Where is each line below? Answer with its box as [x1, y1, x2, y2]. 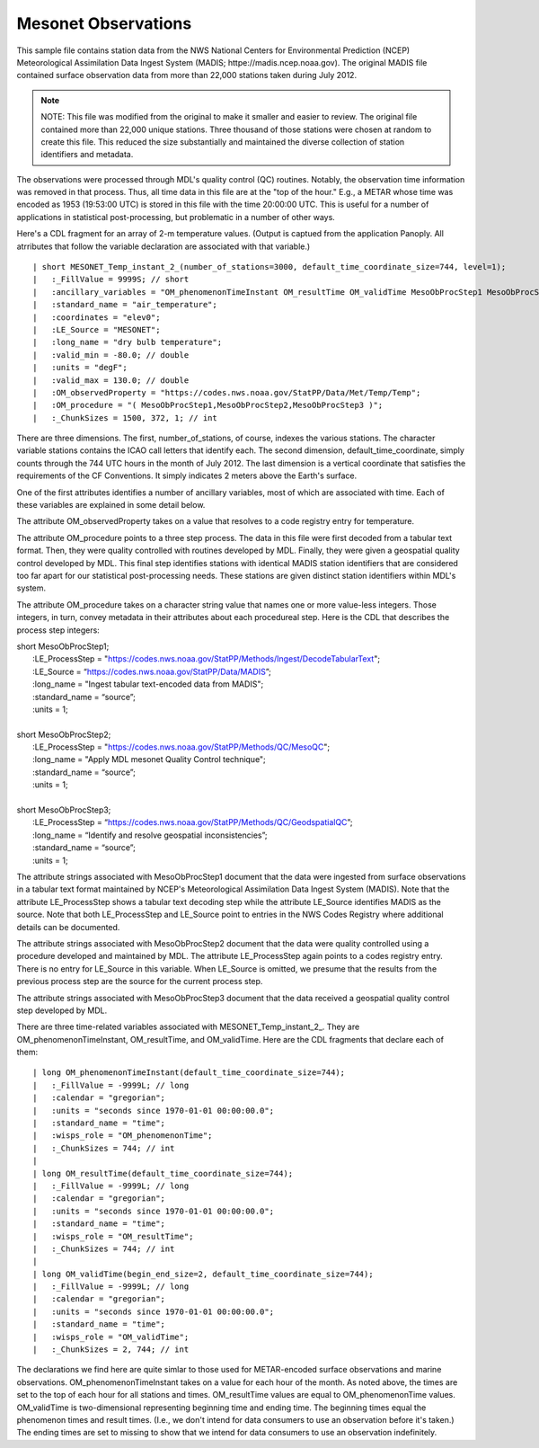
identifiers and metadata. [40, 149, 134, 160]
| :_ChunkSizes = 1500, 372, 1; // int [32, 413, 217, 422]
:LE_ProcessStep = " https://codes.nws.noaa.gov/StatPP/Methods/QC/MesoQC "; [32, 742, 331, 752]
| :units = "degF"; [32, 362, 128, 373]
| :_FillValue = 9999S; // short [32, 274, 190, 285]
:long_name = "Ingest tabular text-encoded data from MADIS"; [32, 679, 264, 689]
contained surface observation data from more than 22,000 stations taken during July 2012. [16, 70, 358, 81]
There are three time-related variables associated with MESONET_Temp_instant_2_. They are [16, 1021, 360, 1033]
